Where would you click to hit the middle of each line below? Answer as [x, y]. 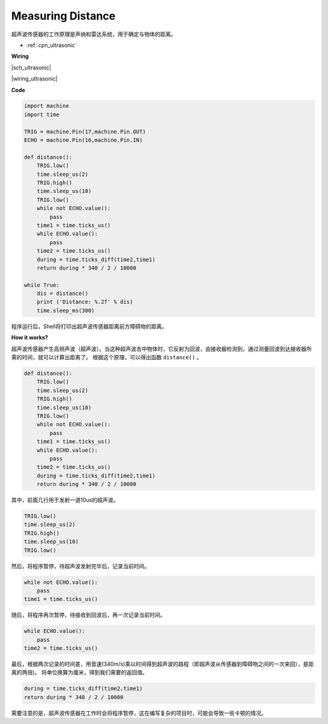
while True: [42, 285]
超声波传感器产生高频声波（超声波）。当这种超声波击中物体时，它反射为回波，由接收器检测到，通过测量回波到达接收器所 [162, 349]
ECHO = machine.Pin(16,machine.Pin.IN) [83, 140]
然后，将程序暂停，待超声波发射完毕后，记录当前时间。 [80, 566]
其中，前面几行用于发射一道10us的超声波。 [65, 500]
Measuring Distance [63, 16]
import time [42, 114]
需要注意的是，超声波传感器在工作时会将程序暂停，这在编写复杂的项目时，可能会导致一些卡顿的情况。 [139, 713]
